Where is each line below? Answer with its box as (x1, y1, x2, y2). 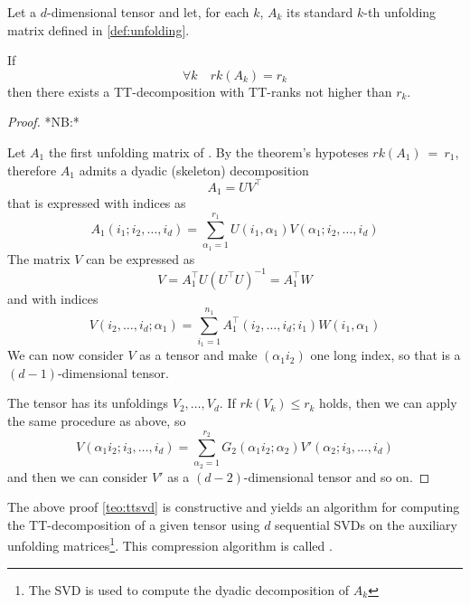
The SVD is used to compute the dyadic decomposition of (28, 580, 350, 599)
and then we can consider (7, 467, 148, 486)
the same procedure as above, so (7, 411, 186, 430)
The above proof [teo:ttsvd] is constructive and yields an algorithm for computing (7, 497, 460, 516)
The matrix (7, 249, 70, 268)
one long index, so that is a (310, 345, 461, 364)
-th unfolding (363, 3, 437, 21)
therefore (7, 160, 57, 179)
